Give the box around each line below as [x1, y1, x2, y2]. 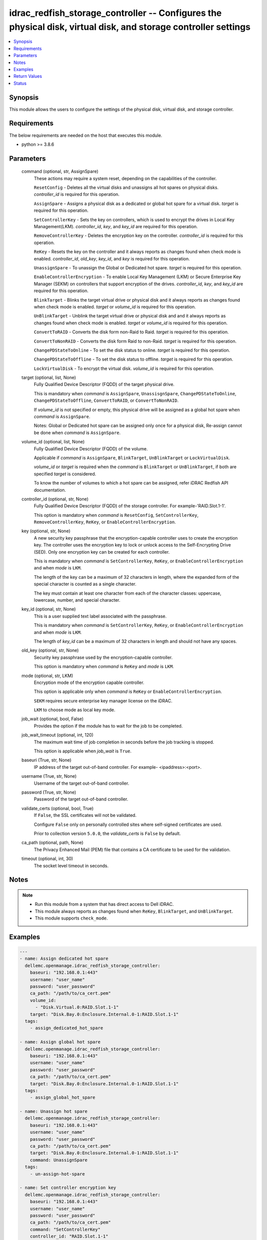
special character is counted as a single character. [34, 581, 136, 587]
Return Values [13, 73, 42, 79]
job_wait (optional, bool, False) [21, 716, 84, 722]
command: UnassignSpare [30, 1157, 88, 1163]
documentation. [34, 487, 66, 493]
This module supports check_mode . [35, 915, 108, 921]
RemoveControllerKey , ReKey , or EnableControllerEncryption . [34, 519, 177, 525]
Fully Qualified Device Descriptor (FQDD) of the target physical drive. [34, 381, 175, 387]
